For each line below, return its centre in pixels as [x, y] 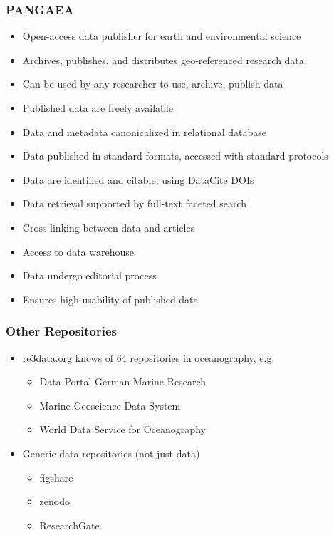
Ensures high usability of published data [110, 299]
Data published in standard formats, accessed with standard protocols [175, 156]
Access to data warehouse [78, 251]
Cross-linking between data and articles [109, 227]
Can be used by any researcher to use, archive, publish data [153, 84]
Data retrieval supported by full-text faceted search [135, 203]
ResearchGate [69, 525]
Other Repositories [62, 331]
